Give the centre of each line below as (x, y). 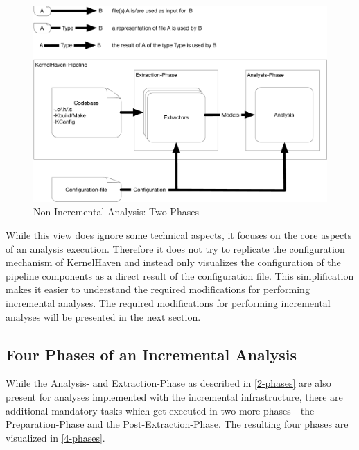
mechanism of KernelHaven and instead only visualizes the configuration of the (173, 262)
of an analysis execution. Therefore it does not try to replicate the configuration (175, 248)
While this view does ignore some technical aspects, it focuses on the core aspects (179, 234)
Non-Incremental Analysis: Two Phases (116, 211)
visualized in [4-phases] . (55, 437)
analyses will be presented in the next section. (103, 316)
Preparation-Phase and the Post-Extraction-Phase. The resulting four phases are (177, 424)
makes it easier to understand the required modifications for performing (158, 289)
